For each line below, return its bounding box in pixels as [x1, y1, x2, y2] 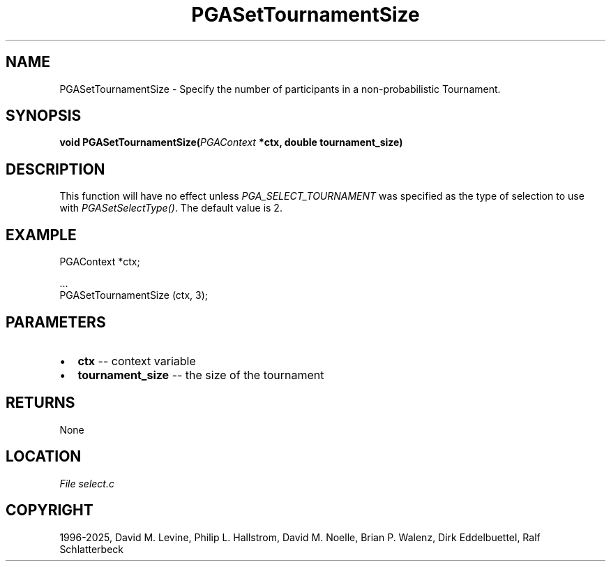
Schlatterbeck [59, 543, 123, 555]
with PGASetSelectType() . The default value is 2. [59, 202, 282, 214]
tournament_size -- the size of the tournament [77, 367, 324, 382]
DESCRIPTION [6, 160, 105, 178]
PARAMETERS [6, 313, 106, 331]
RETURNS [6, 394, 75, 412]
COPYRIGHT [6, 501, 93, 520]
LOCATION [6, 448, 82, 466]
